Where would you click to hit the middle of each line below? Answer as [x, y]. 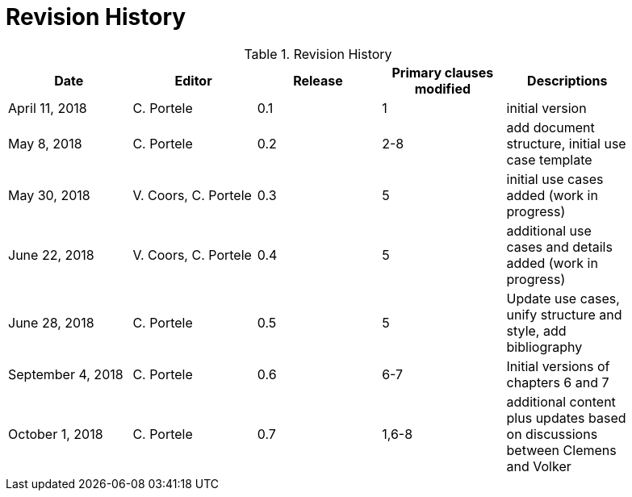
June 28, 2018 [51, 322]
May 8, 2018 [45, 143]
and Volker [539, 466]
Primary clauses [443, 72]
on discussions [552, 434]
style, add [536, 330]
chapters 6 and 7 [558, 382]
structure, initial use [566, 143]
